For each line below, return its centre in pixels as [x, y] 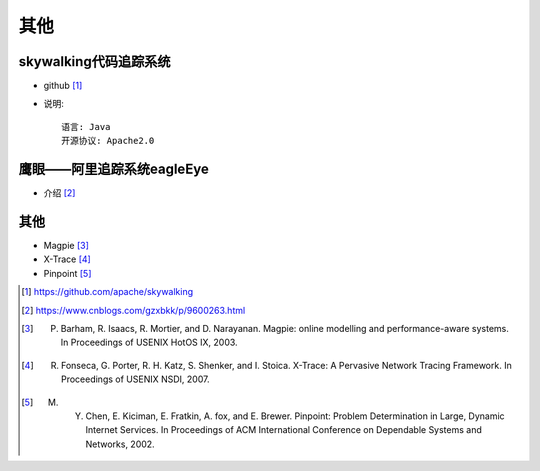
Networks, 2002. [120, 444]
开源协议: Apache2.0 [108, 141]
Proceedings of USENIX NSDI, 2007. [135, 379]
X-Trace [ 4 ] [67, 259]
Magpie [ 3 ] [66, 246]
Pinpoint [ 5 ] [67, 273]
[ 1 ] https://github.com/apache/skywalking [107, 292]
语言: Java [86, 126]
